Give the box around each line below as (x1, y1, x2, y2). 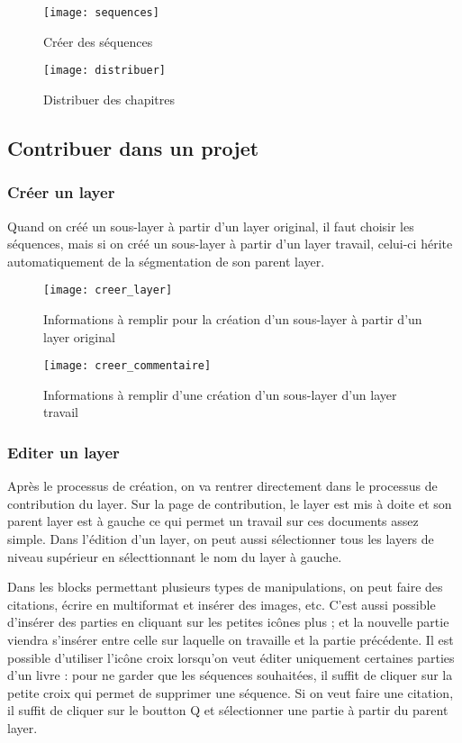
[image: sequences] (43, 6, 159, 19)
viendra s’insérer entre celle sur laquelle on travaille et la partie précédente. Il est (7, 630, 454, 648)
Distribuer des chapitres (43, 89, 175, 108)
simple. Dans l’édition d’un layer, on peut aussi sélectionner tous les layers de (7, 529, 434, 548)
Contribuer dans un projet (7, 133, 259, 161)
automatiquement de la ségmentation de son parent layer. (7, 251, 325, 270)
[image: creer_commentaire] (43, 359, 212, 373)
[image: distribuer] (43, 64, 167, 77)
